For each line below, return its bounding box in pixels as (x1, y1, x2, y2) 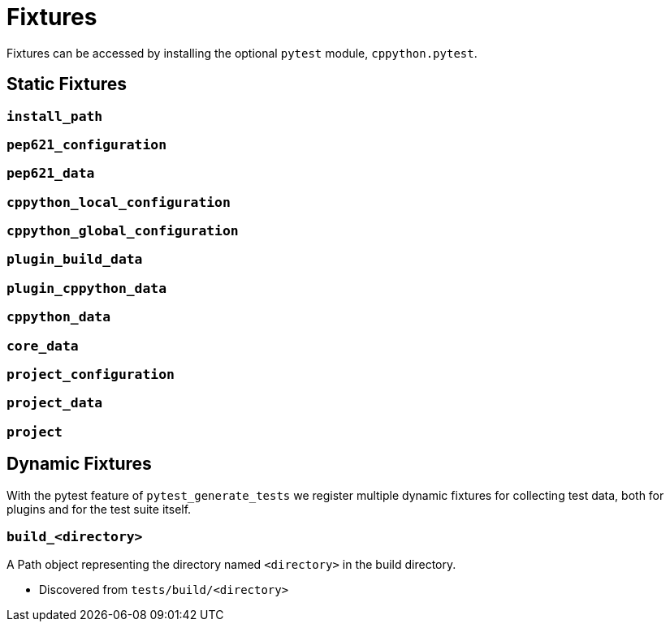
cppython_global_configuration (6, 223, 239, 239)
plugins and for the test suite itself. (6, 501, 192, 516)
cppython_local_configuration (6, 194, 231, 210)
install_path (6, 108, 103, 124)
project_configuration (6, 366, 175, 382)
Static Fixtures (6, 74, 128, 95)
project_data (6, 395, 103, 411)
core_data (6, 338, 79, 354)
